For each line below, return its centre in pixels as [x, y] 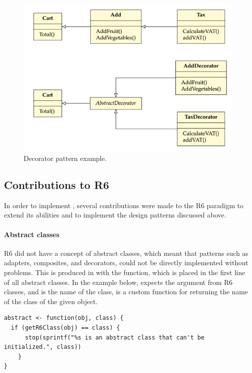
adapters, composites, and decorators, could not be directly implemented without [126, 263]
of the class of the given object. [51, 301]
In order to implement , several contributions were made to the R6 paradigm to [124, 205]
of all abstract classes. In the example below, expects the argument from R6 [118, 282]
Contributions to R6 [57, 184]
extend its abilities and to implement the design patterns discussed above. [115, 215]
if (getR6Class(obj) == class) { [66, 327]
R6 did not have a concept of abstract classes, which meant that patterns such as [126, 253]
